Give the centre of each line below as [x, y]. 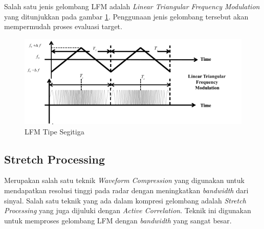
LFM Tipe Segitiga [54, 131]
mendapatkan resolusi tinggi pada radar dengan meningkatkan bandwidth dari [126, 190]
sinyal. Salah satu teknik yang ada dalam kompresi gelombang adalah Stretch [125, 200]
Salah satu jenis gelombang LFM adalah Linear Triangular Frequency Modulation [132, 6]
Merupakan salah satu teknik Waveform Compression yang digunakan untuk [124, 180]
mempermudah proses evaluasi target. [63, 26]
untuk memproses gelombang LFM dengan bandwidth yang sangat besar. [118, 220]
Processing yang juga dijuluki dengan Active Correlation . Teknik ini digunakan [128, 210]
